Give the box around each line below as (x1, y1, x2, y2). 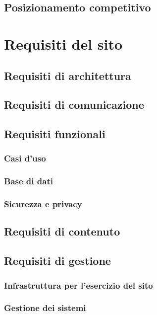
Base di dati (4, 175, 53, 187)
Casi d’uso (4, 152, 46, 164)
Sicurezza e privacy (4, 198, 82, 210)
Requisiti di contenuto (4, 224, 120, 239)
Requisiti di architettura (4, 68, 131, 83)
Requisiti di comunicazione (4, 97, 144, 112)
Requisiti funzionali (4, 126, 105, 142)
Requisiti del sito (4, 33, 123, 54)
